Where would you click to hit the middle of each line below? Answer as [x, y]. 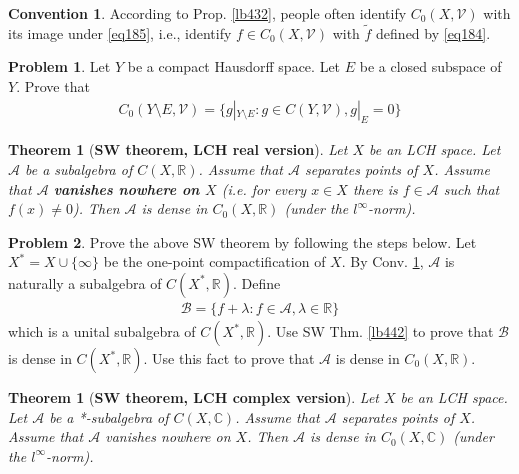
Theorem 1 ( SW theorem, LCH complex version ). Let [193, 397]
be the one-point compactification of [214, 261]
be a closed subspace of [430, 66]
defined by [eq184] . [433, 32]
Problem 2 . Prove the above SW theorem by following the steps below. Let [242, 241]
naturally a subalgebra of [85, 282]
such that [471, 188]
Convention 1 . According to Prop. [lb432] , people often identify [207, 13]
